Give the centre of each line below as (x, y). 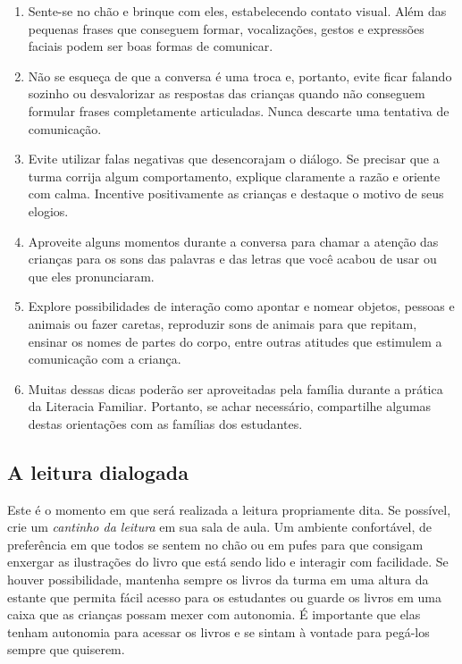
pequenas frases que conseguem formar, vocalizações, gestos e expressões (226, 28)
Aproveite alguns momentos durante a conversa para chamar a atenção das (233, 241)
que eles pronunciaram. (91, 276)
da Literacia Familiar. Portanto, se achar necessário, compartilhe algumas (230, 406)
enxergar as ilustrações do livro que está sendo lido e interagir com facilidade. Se (228, 562)
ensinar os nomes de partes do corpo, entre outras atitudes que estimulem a (235, 341)
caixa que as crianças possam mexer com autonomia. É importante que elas (214, 614)
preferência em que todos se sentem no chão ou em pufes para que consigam (215, 544)
